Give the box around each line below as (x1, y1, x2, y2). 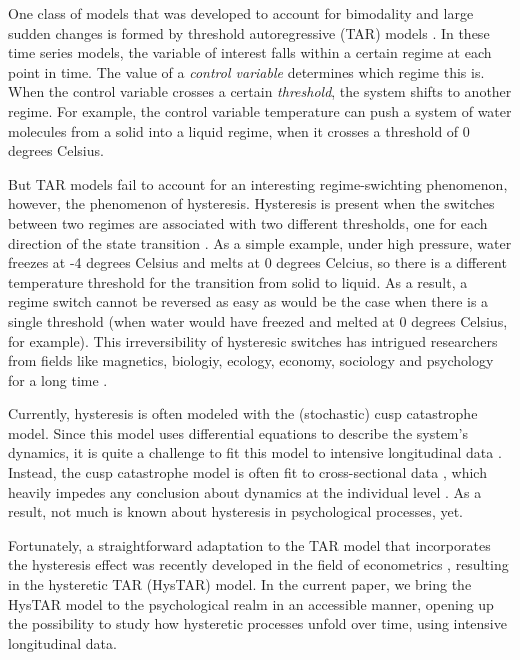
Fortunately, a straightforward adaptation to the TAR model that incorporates (8, 534, 491, 555)
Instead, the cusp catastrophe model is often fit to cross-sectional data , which (8, 462, 487, 483)
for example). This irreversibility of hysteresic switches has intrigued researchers (8, 330, 498, 351)
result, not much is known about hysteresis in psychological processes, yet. (8, 501, 463, 522)
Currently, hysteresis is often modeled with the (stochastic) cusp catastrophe (8, 403, 478, 424)
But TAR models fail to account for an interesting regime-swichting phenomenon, (8, 173, 508, 194)
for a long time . (8, 369, 108, 390)
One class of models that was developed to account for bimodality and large (8, 3, 474, 23)
